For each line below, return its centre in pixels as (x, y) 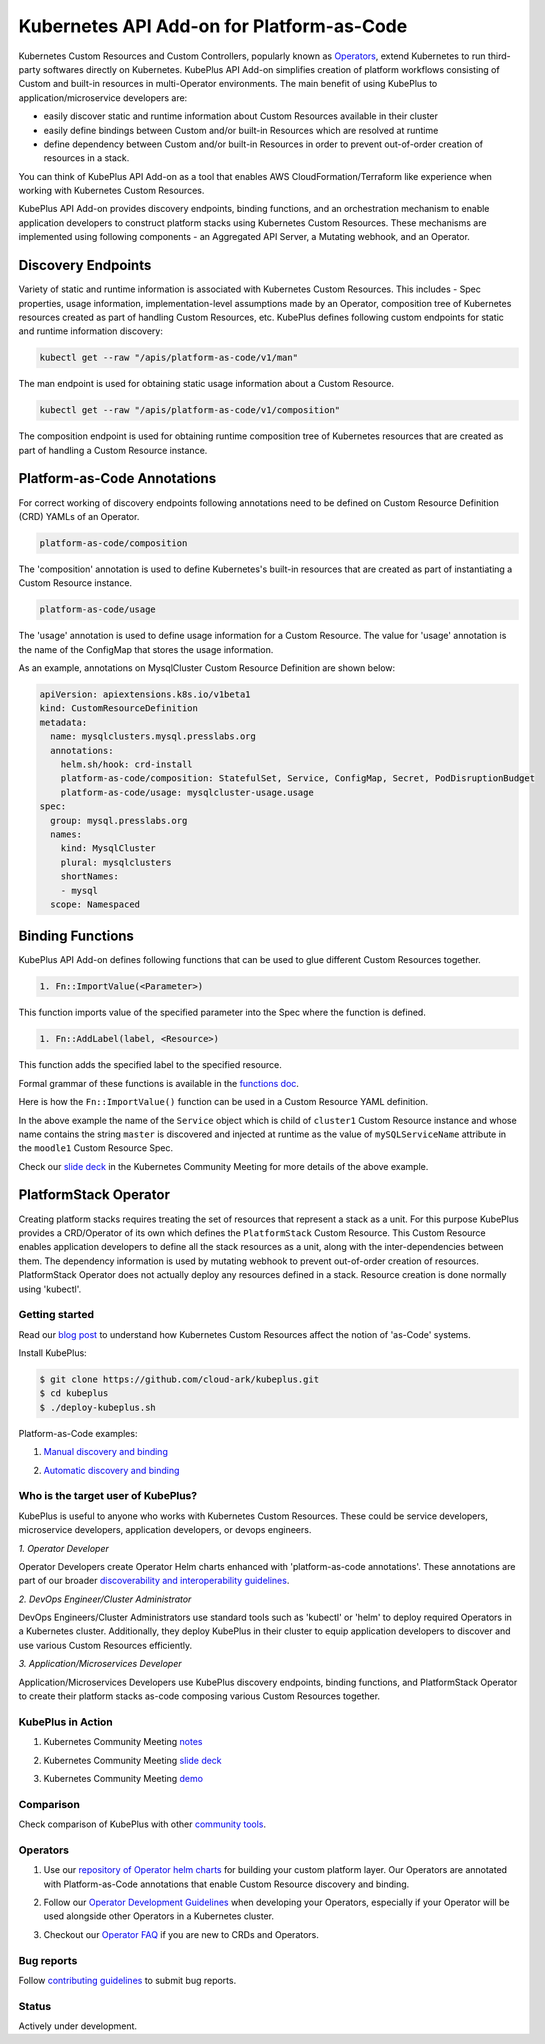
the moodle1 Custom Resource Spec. (96, 1148)
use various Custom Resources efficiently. (105, 1645)
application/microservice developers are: (103, 97)
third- (499, 56)
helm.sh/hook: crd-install (127, 764)
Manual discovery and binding (106, 1452)
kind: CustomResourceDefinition (119, 708)
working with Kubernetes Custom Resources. (111, 191)
